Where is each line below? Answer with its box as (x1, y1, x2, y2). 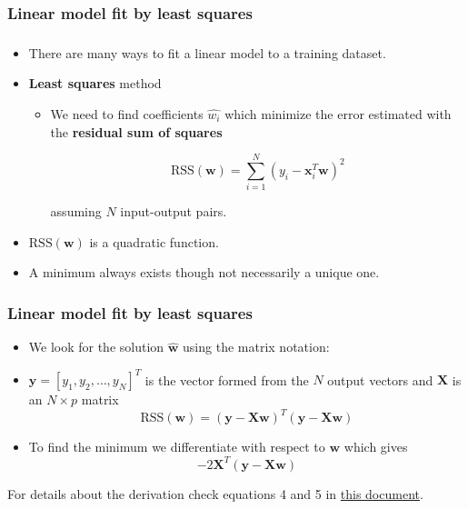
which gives (344, 437, 408, 456)
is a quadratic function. (89, 232, 219, 251)
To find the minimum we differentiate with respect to (28, 437, 325, 456)
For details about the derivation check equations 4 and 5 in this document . (7, 484, 423, 503)
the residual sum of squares (50, 122, 223, 141)
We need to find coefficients (50, 104, 204, 123)
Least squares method (28, 74, 162, 93)
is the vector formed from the (144, 370, 309, 389)
